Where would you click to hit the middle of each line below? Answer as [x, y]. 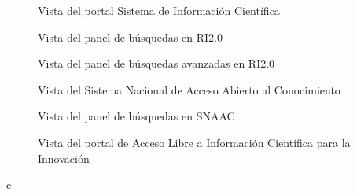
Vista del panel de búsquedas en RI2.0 [130, 37]
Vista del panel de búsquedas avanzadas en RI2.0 [156, 63]
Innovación [64, 158]
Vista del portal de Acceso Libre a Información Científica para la [194, 142]
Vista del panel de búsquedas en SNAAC [136, 116]
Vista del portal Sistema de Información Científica [159, 10]
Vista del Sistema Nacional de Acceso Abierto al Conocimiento [189, 89]
